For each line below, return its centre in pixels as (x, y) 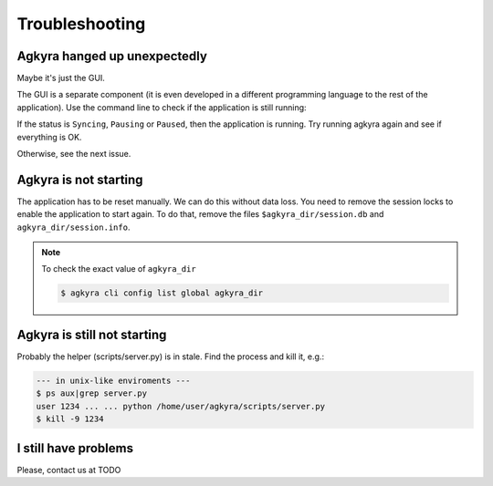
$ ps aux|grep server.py (92, 393)
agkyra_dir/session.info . (73, 227)
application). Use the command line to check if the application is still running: (162, 107)
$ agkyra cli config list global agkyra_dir (162, 293)
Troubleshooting (81, 24)
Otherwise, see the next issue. (74, 154)
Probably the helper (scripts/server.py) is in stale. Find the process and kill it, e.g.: (170, 357)
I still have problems (75, 448)
